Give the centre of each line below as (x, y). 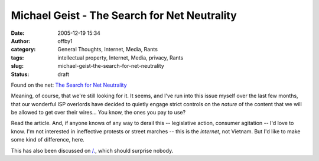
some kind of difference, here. (48, 140)
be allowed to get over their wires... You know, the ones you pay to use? (98, 113)
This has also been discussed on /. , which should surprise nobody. (92, 150)
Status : (20, 74)
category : (23, 50)
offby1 (65, 41)
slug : (17, 66)
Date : (18, 33)
